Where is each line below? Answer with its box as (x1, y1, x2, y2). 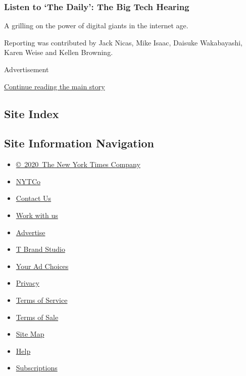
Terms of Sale (16, 311, 59, 322)
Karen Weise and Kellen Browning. (4, 47, 113, 58)
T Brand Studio (16, 244, 65, 254)
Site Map (16, 329, 44, 339)
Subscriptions (16, 362, 58, 373)
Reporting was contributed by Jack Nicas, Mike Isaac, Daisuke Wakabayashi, (4, 37, 242, 47)
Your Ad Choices (16, 260, 69, 271)
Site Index (4, 105, 59, 121)
